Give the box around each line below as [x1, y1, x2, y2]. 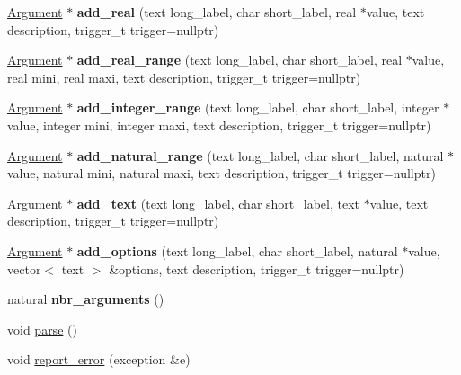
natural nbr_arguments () [7, 290, 164, 308]
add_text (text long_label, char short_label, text [76, 193, 360, 212]
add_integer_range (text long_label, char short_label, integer [76, 98, 439, 117]
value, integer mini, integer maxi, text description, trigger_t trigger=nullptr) [7, 115, 431, 134]
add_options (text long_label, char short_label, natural [76, 241, 398, 260]
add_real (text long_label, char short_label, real [76, 3, 357, 21]
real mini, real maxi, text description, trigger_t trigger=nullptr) [7, 67, 361, 86]
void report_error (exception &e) [7, 350, 191, 369]
